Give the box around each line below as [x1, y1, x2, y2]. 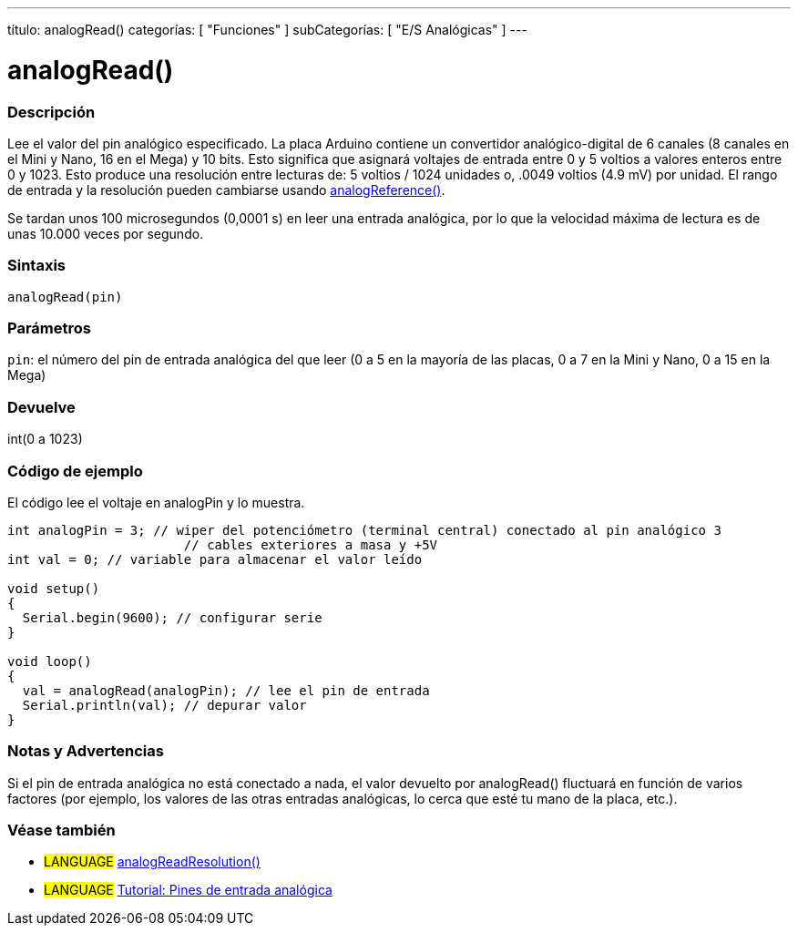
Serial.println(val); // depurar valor [22, 697, 307, 713]
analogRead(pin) [7, 289, 123, 304]
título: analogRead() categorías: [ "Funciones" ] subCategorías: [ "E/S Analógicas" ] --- [7, 22, 527, 37]
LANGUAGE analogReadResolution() [44, 854, 261, 870]
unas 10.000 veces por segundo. [7, 225, 204, 241]
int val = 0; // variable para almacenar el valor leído [7, 551, 423, 567]
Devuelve [7, 397, 76, 416]
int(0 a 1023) [7, 431, 83, 447]
